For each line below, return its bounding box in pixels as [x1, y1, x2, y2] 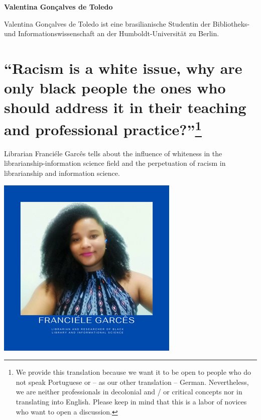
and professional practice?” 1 [4, 117, 202, 139]
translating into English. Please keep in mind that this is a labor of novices [16, 396, 247, 406]
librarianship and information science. [4, 167, 120, 178]
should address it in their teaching [4, 97, 246, 118]
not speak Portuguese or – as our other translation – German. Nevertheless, [16, 376, 249, 387]
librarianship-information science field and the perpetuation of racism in [4, 158, 226, 168]
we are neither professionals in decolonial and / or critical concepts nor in [16, 386, 242, 397]
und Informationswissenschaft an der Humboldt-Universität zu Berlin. [4, 28, 219, 39]
